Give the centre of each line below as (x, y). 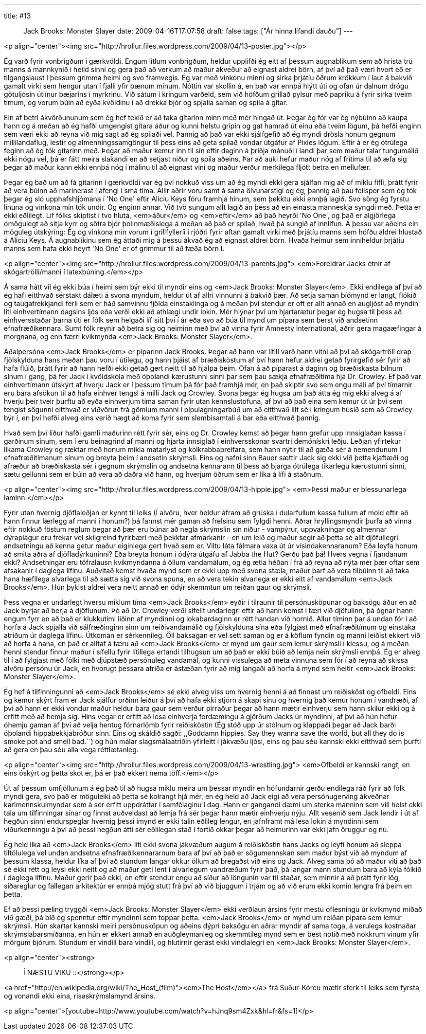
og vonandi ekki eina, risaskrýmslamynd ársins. (80, 996)
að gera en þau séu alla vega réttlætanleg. (71, 750)
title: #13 (18, 16)
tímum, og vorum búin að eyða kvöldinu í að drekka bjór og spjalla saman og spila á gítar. (146, 102)
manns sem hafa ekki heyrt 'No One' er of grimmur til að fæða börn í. (114, 248)
